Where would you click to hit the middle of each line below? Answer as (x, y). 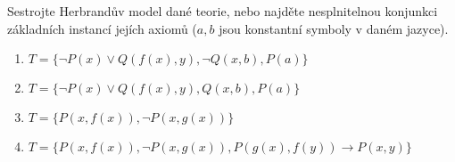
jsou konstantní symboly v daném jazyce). (334, 28)
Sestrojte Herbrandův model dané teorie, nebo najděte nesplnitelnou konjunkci (223, 11)
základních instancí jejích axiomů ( (102, 28)
